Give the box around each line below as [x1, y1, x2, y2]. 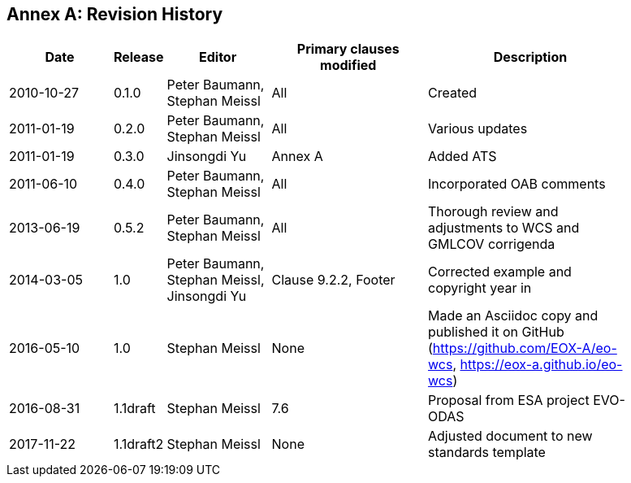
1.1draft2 [113, 436, 164, 453]
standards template [427, 444, 546, 461]
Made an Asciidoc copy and [427, 307, 599, 324]
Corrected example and [427, 263, 572, 281]
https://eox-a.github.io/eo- [460, 356, 623, 373]
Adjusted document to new [427, 428, 593, 445]
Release [113, 49, 164, 66]
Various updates [427, 120, 528, 137]
